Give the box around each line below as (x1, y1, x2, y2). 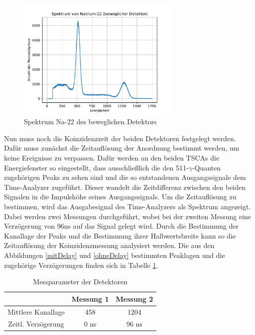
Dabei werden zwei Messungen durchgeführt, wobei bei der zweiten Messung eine (4, 211, 252, 221)
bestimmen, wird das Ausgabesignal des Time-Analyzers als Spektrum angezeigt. (4, 201, 251, 211)
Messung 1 (71, 293, 109, 304)
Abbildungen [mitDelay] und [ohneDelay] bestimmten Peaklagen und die (4, 250, 225, 260)
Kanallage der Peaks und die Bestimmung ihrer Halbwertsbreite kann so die (4, 230, 236, 241)
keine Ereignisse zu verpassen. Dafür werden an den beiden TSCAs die (4, 152, 220, 163)
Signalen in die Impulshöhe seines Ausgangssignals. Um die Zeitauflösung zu (4, 191, 237, 202)
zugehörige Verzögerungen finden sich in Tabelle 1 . (4, 259, 158, 270)
